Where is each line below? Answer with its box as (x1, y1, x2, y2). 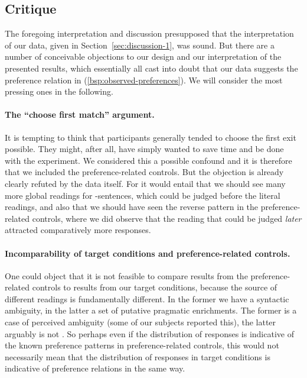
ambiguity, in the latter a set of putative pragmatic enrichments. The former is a (5, 304, 297, 316)
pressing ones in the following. (5, 85, 113, 98)
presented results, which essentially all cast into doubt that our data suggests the (5, 62, 298, 74)
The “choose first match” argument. (5, 108, 155, 121)
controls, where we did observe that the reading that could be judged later (32, 212, 302, 224)
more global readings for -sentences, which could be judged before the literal (5, 189, 280, 201)
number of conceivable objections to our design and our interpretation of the (5, 50, 282, 63)
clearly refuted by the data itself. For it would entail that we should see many (5, 177, 286, 189)
